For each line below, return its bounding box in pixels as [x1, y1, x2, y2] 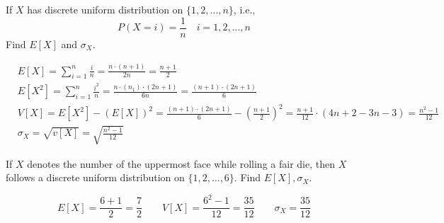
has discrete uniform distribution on [27, 2, 183, 16]
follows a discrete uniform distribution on [6, 170, 185, 185]
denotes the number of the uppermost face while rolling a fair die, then [27, 156, 335, 171]
